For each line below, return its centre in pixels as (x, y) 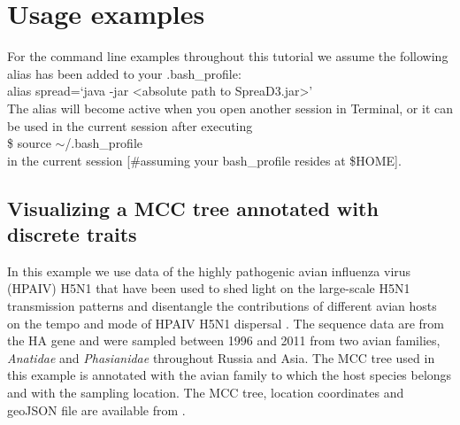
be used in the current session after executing (130, 125)
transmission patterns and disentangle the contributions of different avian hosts (222, 306)
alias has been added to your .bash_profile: (124, 73)
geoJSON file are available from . (96, 410)
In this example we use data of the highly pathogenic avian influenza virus (209, 270)
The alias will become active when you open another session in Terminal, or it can (230, 108)
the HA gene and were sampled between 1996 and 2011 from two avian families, (224, 340)
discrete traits (72, 234)
